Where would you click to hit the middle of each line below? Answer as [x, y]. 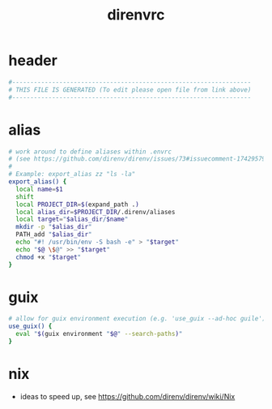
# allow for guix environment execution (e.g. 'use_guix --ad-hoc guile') [137, 319]
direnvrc [136, 15]
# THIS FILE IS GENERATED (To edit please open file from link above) [130, 90]
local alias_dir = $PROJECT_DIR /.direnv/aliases [96, 212]
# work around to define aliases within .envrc [90, 152]
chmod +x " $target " [49, 257]
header [33, 60]
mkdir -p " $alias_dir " [54, 227]
